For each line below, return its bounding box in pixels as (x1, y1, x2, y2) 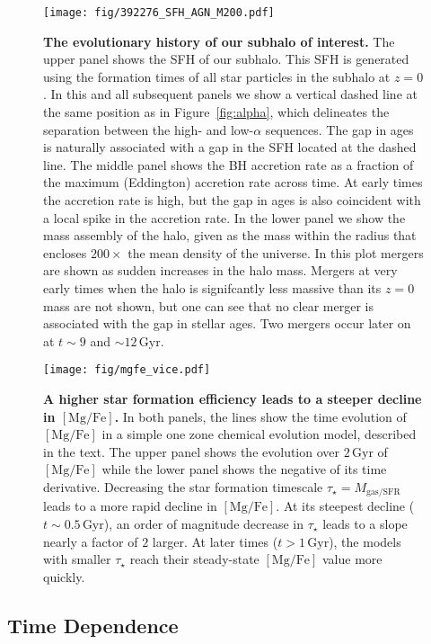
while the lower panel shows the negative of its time (101, 460, 387, 479)
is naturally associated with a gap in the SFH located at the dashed (43, 138, 417, 157)
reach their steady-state (129, 550, 259, 568)
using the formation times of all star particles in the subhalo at (43, 67, 391, 85)
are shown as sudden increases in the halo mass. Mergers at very (43, 261, 398, 280)
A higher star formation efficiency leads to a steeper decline (43, 389, 422, 407)
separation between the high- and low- (43, 120, 254, 139)
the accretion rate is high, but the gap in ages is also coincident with (43, 191, 421, 209)
